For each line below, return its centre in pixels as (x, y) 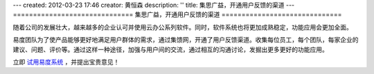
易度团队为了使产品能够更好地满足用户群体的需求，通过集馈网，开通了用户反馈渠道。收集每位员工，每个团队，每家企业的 (186, 40)
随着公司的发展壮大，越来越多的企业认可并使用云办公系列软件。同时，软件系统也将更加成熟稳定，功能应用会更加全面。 (182, 27)
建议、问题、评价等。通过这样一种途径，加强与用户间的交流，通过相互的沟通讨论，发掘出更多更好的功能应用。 (170, 49)
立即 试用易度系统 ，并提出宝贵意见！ (66, 62)
